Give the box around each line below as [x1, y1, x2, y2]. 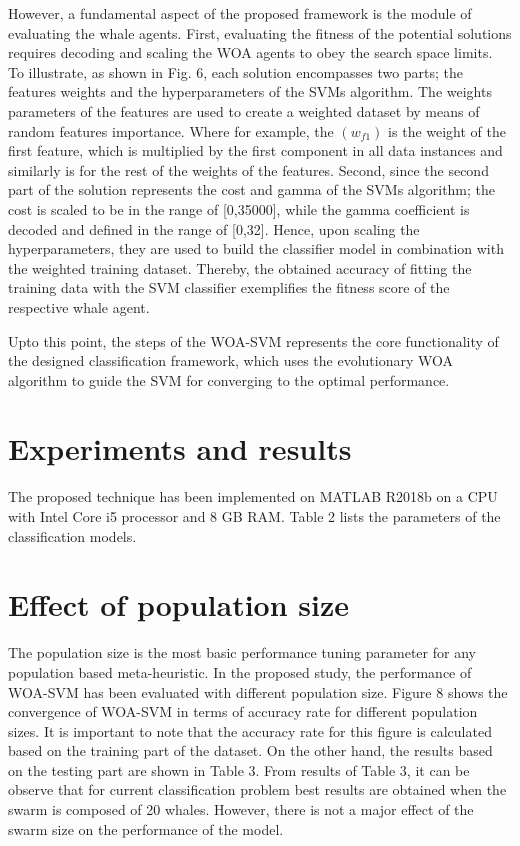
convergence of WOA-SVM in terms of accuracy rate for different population [8, 701, 478, 722]
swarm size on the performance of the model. [8, 818, 284, 839]
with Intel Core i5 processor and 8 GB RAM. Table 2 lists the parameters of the [8, 506, 501, 526]
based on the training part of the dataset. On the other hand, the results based [8, 740, 493, 761]
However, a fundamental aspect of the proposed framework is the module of [8, 3, 472, 23]
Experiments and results [8, 428, 352, 469]
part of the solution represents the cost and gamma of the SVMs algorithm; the [8, 179, 496, 200]
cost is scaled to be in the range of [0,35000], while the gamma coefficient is [8, 198, 470, 219]
